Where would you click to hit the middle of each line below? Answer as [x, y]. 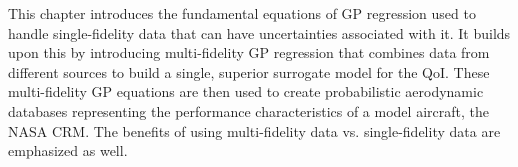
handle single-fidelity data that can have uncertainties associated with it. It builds [259, 32]
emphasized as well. [68, 150]
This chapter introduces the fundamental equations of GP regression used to [242, 13]
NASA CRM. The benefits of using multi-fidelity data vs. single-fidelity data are [254, 130]
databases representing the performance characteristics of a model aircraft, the [248, 110]
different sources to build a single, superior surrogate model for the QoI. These [249, 71]
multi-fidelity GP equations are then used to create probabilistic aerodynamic [246, 91]
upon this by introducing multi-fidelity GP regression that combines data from [249, 52]
